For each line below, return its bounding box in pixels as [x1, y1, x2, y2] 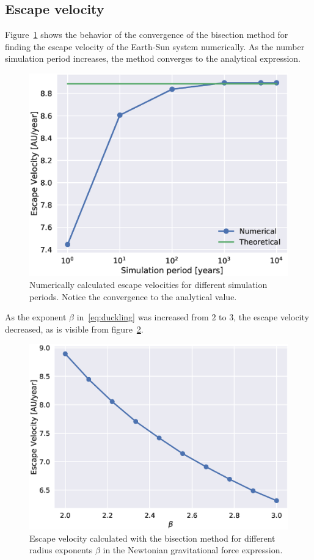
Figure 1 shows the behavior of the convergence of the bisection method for [5, 28, 288, 41]
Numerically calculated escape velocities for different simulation [29, 278, 268, 291]
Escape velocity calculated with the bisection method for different [29, 531, 276, 544]
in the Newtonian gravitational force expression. [103, 543, 283, 556]
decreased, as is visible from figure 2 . [5, 323, 144, 336]
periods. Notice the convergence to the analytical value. [29, 290, 237, 303]
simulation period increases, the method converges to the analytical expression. [5, 52, 301, 65]
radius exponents [29, 543, 93, 556]
